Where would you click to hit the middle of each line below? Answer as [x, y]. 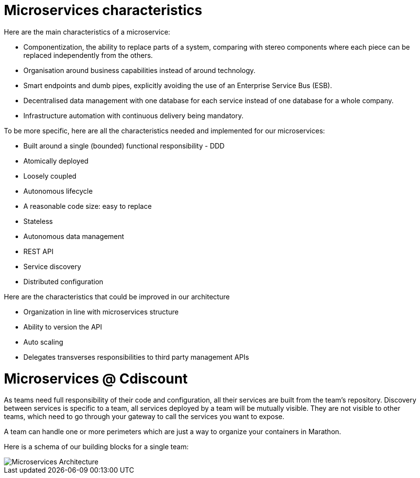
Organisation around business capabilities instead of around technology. [139, 70]
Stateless [38, 221]
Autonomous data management [74, 236]
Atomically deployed [56, 161]
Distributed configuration [64, 281]
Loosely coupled [50, 176]
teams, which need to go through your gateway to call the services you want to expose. [144, 417]
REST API [38, 251]
